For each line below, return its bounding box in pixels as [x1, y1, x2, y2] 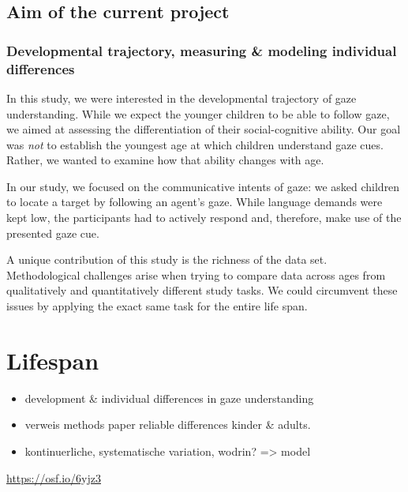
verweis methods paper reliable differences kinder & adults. [24, 416, 311, 433]
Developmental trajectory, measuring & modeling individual [6, 40, 397, 60]
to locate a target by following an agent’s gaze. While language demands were [6, 193, 383, 210]
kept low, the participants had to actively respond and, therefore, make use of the [6, 209, 402, 226]
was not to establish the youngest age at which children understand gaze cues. [6, 136, 384, 152]
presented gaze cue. [6, 224, 99, 241]
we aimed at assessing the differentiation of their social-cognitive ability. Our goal [6, 121, 401, 137]
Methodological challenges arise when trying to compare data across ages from [6, 266, 386, 283]
